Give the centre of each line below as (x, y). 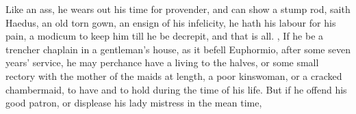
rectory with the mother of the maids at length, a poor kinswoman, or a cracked (174, 75)
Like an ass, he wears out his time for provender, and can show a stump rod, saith (178, 9)
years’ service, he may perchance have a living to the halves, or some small (162, 62)
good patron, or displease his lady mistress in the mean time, (134, 103)
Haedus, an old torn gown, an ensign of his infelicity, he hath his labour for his (171, 22)
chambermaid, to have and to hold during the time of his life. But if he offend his (176, 89)
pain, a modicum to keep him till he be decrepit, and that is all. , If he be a (165, 36)
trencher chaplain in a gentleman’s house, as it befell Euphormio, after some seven (178, 49)
